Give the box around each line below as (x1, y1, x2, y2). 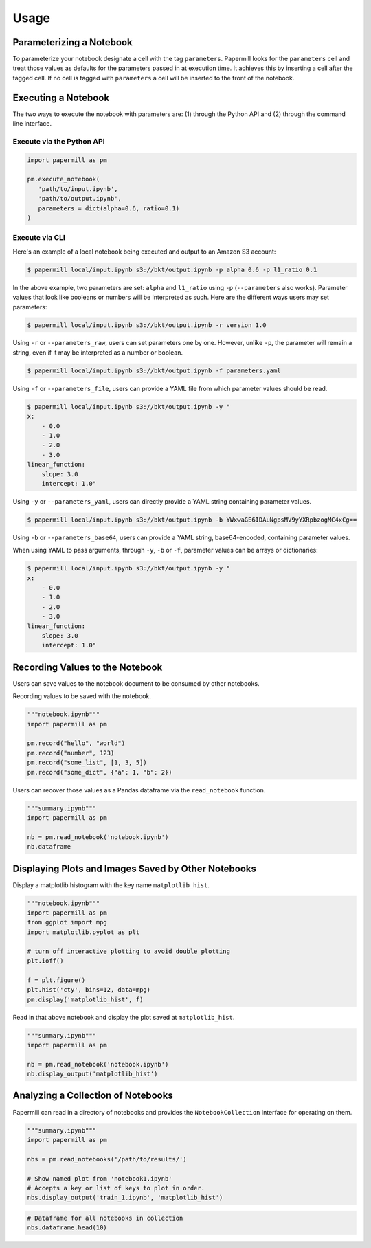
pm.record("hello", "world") (27, 739, 126, 747)
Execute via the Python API (12, 136, 105, 146)
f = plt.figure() (27, 976, 86, 984)
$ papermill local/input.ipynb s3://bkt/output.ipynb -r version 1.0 (27, 321, 267, 329)
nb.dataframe (27, 843, 71, 851)
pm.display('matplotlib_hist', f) (27, 995, 144, 1003)
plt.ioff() (27, 957, 64, 965)
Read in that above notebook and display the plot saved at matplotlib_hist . (12, 1013, 235, 1021)
